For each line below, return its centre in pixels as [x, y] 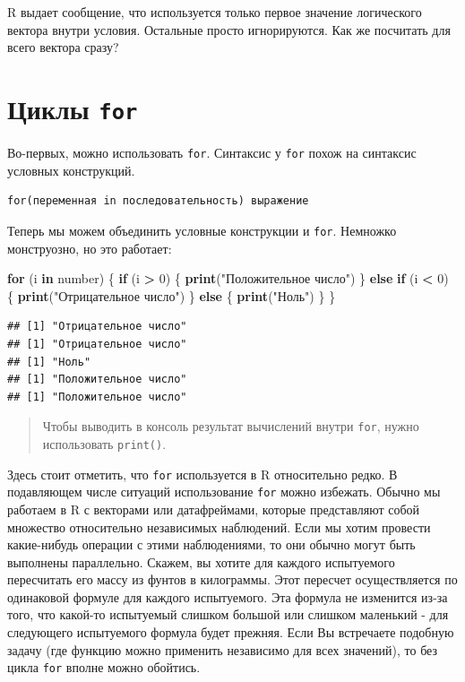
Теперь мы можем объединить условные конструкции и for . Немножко [202, 230]
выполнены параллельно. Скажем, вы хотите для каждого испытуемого [201, 561]
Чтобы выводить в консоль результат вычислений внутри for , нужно [231, 426]
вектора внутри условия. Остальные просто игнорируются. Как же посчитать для [229, 29]
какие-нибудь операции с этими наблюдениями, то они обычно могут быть [211, 544]
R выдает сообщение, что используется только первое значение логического [215, 12]
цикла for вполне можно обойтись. [104, 667]
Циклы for [73, 108]
